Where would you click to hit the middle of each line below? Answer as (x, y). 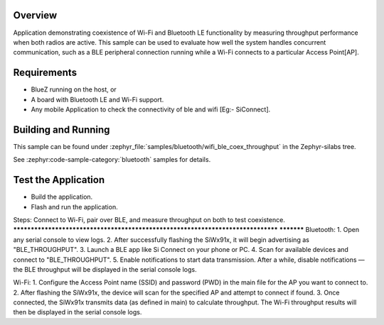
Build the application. (62, 197)
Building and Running (62, 130)
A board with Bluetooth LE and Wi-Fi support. (97, 99)
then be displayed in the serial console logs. (78, 312)
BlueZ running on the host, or (74, 89)
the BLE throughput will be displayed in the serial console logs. (105, 269)
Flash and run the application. (74, 206)
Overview (35, 15)
